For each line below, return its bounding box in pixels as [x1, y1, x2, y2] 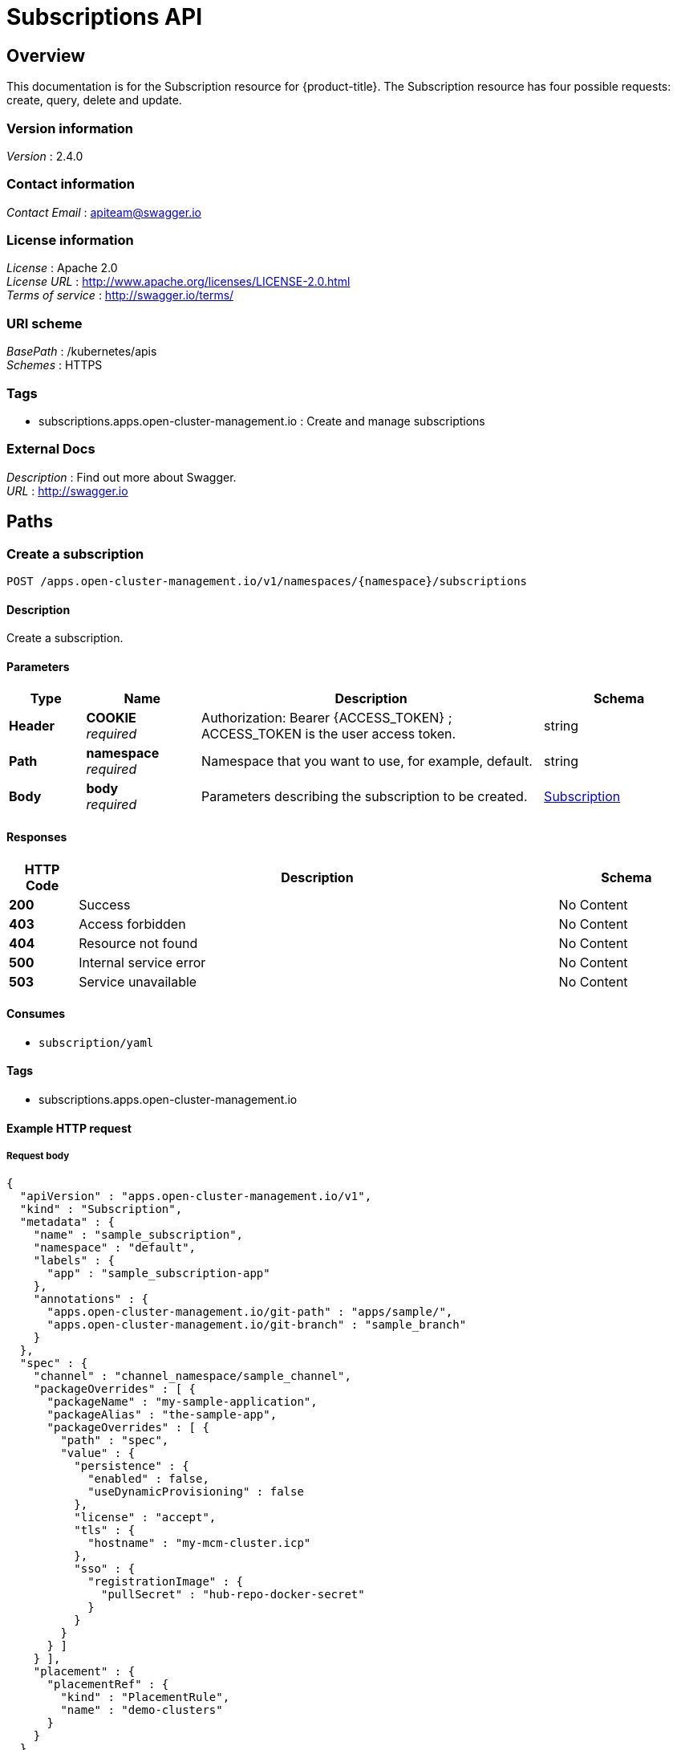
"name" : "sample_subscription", [33, 1228, 244, 1242]
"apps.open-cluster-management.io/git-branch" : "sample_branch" [47, 1318, 467, 1332]
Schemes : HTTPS [6, 358, 103, 372]
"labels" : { [33, 1254, 115, 1268]
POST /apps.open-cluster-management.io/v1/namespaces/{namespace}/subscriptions [6, 574, 528, 588]
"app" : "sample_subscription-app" [47, 1267, 270, 1280]
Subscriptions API [6, 3, 203, 31]
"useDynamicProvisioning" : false [87, 1485, 304, 1499]
